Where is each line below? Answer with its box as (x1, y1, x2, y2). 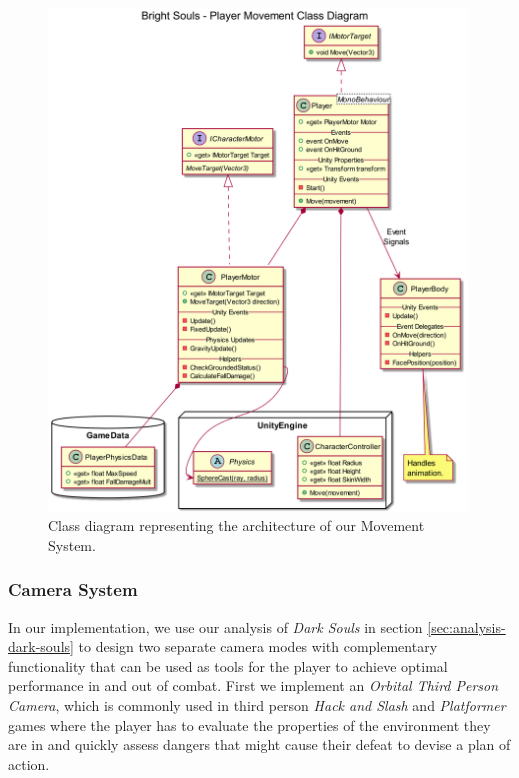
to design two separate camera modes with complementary (78, 636, 438, 657)
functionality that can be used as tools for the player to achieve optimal (8, 655, 448, 676)
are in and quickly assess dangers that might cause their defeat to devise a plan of (8, 734, 511, 755)
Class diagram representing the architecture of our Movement (48, 515, 425, 536)
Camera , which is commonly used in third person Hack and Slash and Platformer (8, 694, 506, 715)
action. (8, 753, 50, 774)
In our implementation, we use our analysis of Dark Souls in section (8, 616, 423, 637)
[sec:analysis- (427, 616, 506, 637)
